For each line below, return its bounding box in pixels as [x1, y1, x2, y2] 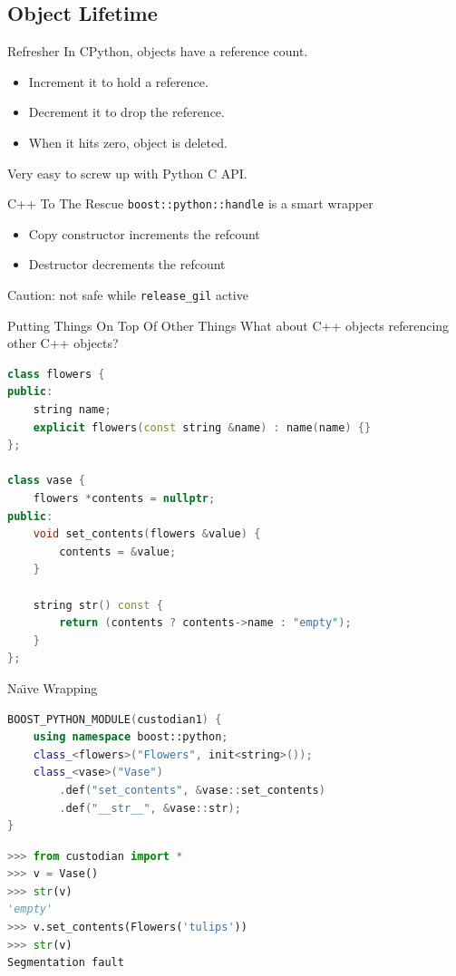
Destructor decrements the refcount [28, 255, 226, 274]
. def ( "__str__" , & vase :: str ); [59, 801, 241, 815]
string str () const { [33, 598, 163, 612]
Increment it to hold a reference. [28, 72, 209, 91]
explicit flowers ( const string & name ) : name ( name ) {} [33, 420, 372, 434]
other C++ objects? [7, 333, 119, 353]
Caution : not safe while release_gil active [7, 285, 248, 304]
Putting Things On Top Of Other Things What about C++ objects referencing [7, 315, 450, 334]
